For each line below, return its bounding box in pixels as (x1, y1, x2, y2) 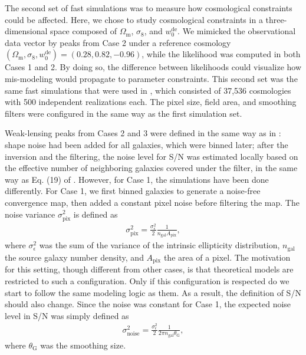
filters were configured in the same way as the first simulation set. (5, 107, 242, 119)
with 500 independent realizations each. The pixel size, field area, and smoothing (5, 96, 297, 108)
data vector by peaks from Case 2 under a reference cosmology (5, 36, 231, 48)
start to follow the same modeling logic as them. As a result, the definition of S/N (5, 286, 301, 298)
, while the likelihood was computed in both (142, 48, 301, 60)
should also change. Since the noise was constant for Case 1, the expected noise (5, 298, 291, 310)
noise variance (5, 208, 55, 220)
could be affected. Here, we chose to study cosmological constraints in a (5, 13, 263, 25)
